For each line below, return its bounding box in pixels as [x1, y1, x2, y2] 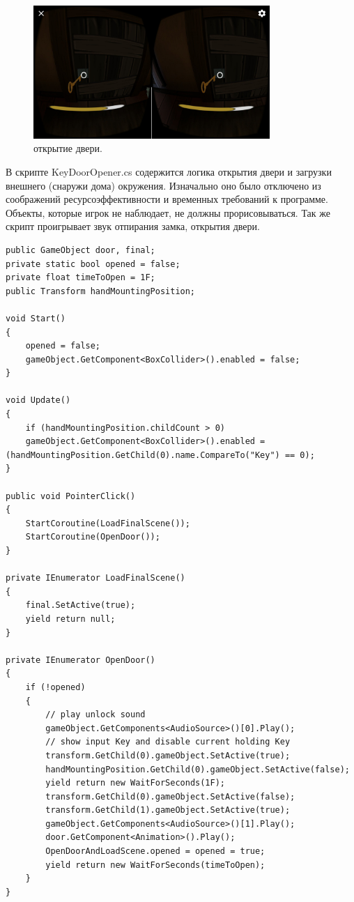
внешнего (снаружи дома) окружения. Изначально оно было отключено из [6, 178, 321, 192]
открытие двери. [33, 141, 102, 155]
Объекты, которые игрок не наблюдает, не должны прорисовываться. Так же [6, 205, 330, 220]
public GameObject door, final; [6, 245, 155, 255]
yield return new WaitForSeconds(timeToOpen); [45, 859, 265, 870]
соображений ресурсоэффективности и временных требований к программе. [6, 192, 328, 206]
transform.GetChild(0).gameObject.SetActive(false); [45, 791, 295, 802]
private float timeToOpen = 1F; [6, 273, 155, 283]
